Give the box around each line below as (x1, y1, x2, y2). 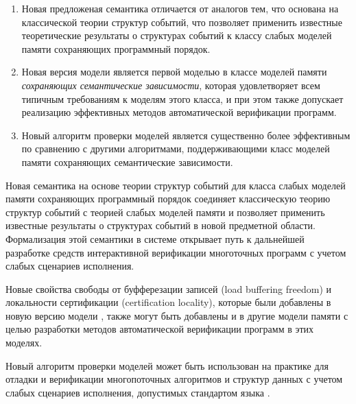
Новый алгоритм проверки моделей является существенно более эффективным (21, 128, 351, 142)
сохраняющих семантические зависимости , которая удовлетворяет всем (21, 78, 320, 92)
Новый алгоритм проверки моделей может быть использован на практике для (5, 358, 329, 372)
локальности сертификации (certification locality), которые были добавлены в (5, 295, 331, 309)
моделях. (5, 335, 43, 350)
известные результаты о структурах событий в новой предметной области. (5, 218, 316, 233)
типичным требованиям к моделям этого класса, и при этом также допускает (21, 91, 344, 106)
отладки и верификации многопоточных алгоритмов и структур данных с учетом (5, 372, 343, 386)
